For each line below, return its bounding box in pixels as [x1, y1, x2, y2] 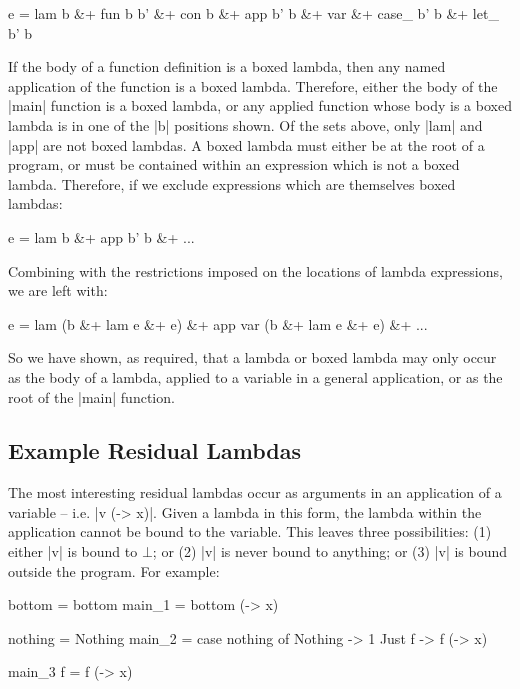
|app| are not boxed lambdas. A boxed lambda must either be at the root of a [8, 134, 485, 155]
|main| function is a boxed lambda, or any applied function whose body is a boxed [8, 95, 512, 116]
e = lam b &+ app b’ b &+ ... [8, 226, 195, 247]
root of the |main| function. [8, 386, 175, 407]
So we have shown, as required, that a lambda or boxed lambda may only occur [8, 347, 497, 368]
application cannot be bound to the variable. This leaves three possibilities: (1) [8, 521, 492, 542]
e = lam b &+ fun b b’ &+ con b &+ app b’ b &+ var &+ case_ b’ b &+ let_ [8, 3, 499, 23]
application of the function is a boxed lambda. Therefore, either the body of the [8, 75, 498, 96]
